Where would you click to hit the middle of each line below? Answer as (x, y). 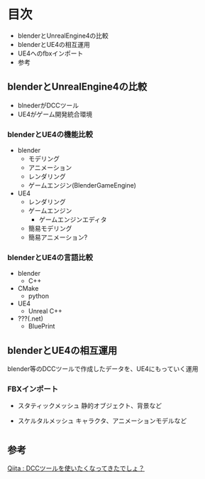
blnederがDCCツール (48, 105)
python (39, 296)
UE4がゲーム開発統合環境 (55, 114)
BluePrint (41, 326)
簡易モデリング (50, 229)
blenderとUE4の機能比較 (50, 134)
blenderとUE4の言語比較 (50, 257)
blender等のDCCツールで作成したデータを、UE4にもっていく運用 (103, 369)
